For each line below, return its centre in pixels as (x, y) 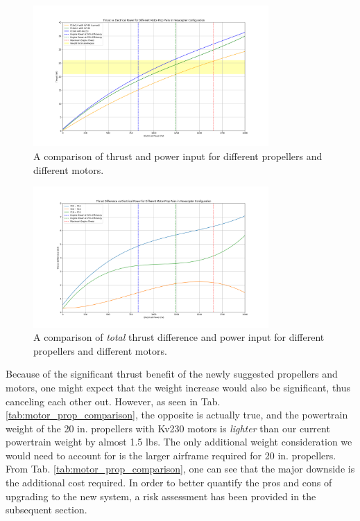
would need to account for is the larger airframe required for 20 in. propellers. (171, 455)
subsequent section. (46, 510)
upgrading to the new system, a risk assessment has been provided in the (161, 496)
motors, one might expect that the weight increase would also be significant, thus (178, 387)
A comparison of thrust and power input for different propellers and (178, 156)
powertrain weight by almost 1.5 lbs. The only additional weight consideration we (179, 442)
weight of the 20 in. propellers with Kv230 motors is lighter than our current (168, 428)
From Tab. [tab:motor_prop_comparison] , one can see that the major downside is (180, 469)
